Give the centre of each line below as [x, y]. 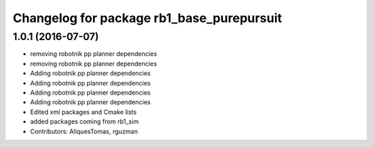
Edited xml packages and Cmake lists [83, 112]
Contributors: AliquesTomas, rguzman [84, 131]
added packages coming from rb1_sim [84, 121]
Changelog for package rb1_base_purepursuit [148, 18]
